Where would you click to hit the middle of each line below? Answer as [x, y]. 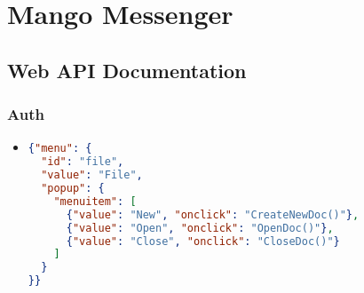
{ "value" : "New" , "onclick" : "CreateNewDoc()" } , [213, 214]
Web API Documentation [127, 70]
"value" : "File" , [92, 175]
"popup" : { [73, 188]
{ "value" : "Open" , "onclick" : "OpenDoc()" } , [200, 228]
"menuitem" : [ [95, 201]
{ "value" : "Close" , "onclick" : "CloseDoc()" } [203, 241]
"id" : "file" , [83, 162]
